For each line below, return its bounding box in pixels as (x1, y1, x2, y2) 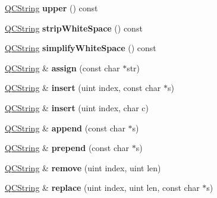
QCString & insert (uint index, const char (5, 81, 161, 94)
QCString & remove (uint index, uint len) (5, 161, 161, 174)
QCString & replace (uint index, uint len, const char (5, 181, 200, 194)
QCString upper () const (5, 2, 98, 14)
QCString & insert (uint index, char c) (5, 101, 149, 114)
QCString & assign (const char (5, 61, 120, 74)
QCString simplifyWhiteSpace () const (5, 42, 156, 54)
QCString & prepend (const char (5, 142, 130, 154)
